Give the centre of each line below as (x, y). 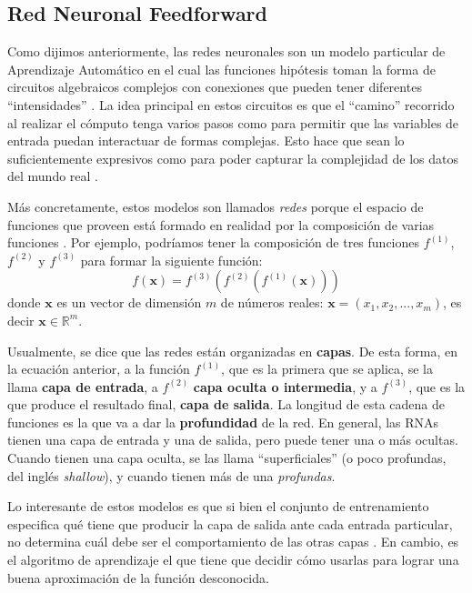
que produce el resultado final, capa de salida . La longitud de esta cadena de (226, 404)
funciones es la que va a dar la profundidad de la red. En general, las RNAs (223, 422)
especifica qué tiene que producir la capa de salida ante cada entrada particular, (230, 523)
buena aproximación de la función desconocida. (138, 577)
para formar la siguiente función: (171, 260)
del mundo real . (53, 176)
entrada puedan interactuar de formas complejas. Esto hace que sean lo (206, 141)
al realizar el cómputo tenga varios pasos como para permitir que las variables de (233, 122)
